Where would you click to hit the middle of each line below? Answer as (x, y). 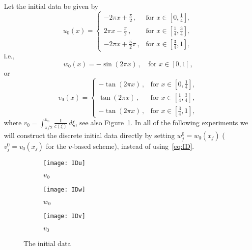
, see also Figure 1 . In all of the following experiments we (162, 122)
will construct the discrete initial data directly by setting (89, 135)
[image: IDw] (64, 190)
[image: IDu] (64, 163)
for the (56, 146)
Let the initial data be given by (51, 6)
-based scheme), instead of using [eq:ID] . (133, 146)
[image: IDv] (64, 216)
